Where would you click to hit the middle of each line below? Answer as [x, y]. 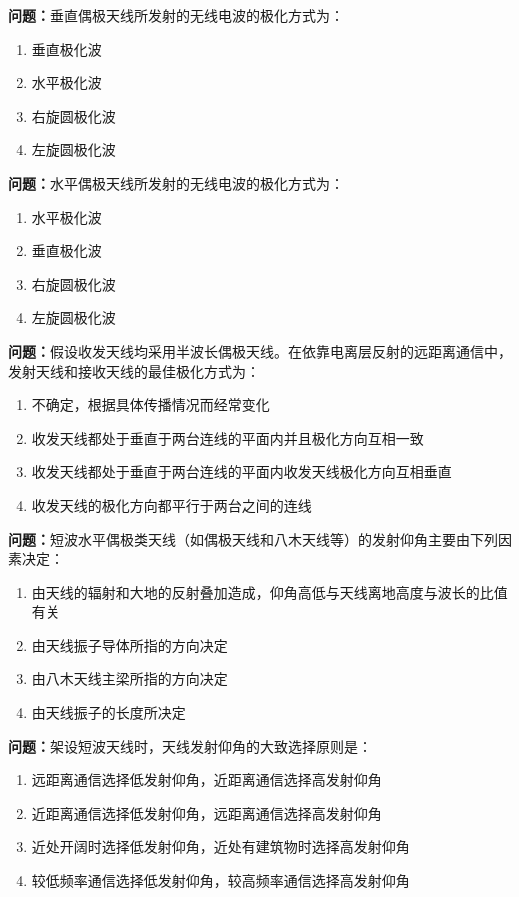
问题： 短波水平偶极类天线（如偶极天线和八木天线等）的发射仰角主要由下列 [253, 538]
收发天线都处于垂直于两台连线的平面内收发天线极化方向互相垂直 [241, 471]
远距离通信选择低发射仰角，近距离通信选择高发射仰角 [206, 779]
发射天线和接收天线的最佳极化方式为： [134, 370]
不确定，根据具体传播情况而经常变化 [150, 404]
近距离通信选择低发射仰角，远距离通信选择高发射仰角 [206, 812]
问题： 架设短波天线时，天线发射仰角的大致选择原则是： [190, 745]
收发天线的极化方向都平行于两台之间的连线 [171, 504]
